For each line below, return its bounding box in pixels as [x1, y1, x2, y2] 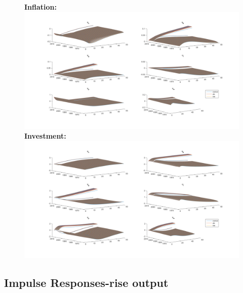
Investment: [24, 131, 66, 141]
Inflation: [24, 2, 57, 12]
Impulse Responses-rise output [4, 275, 169, 290]
